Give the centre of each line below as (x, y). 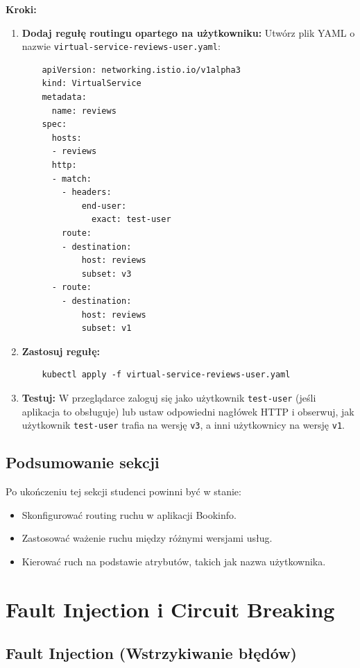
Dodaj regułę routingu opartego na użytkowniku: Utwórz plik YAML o (188, 32)
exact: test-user (131, 220)
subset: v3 (106, 274)
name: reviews (84, 111)
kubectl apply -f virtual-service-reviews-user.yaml (166, 375)
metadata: (64, 97)
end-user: (104, 206)
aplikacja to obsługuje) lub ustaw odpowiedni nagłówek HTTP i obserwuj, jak (188, 411)
